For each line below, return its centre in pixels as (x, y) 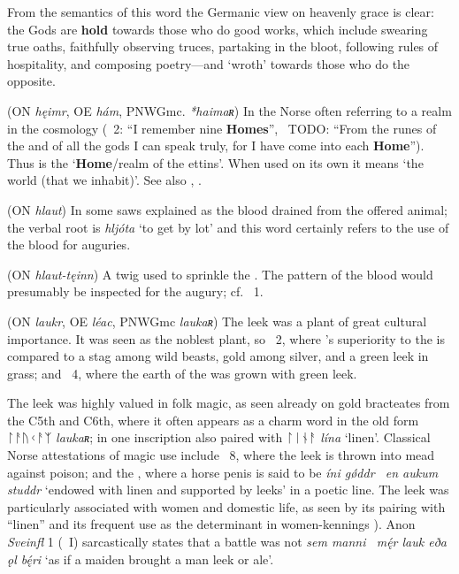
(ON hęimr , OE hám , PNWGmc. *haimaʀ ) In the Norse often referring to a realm (229, 110)
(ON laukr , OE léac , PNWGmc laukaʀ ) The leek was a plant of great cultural (217, 321)
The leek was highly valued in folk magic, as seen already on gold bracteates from (229, 403)
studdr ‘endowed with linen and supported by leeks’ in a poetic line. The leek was (228, 490)
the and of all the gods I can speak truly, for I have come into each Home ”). (216, 145)
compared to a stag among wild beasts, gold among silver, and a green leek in (218, 356)
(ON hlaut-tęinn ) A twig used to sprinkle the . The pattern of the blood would (220, 274)
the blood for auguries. (69, 245)
